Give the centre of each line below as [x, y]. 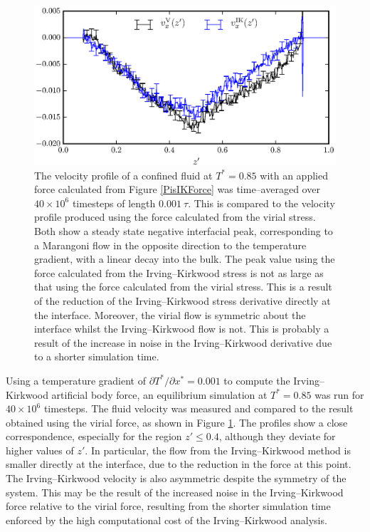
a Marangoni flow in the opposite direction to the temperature [170, 245]
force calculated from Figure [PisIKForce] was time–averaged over [177, 189]
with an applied [294, 175]
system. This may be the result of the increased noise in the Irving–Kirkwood [175, 492]
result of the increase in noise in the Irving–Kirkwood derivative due [183, 342]
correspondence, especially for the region [94, 436]
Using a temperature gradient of [76, 380]
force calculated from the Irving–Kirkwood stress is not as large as [179, 272]
